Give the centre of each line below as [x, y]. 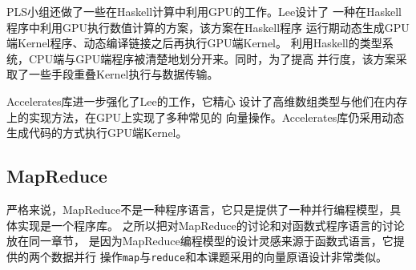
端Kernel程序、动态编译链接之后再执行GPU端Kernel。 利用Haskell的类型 [194, 43]
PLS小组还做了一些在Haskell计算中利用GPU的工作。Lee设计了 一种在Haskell [204, 11]
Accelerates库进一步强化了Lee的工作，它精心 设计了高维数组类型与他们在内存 [207, 101]
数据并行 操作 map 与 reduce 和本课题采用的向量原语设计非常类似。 [219, 256]
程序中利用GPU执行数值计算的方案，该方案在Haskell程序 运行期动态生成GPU [208, 27]
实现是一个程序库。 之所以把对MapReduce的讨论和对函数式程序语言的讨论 [211, 225]
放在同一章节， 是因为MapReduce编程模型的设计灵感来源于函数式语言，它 [200, 241]
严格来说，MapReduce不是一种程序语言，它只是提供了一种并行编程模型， [198, 209]
